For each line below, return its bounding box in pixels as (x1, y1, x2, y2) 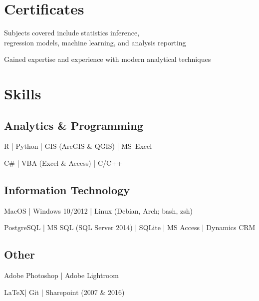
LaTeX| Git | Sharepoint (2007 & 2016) (4, 287, 125, 297)
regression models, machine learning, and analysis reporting (4, 37, 186, 47)
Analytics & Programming (4, 117, 143, 133)
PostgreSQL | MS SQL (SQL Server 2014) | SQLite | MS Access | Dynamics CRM (4, 222, 256, 233)
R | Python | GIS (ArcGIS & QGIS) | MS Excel (4, 141, 152, 151)
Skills (4, 83, 41, 104)
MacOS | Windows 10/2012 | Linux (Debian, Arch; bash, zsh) (4, 205, 193, 216)
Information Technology (4, 182, 130, 198)
